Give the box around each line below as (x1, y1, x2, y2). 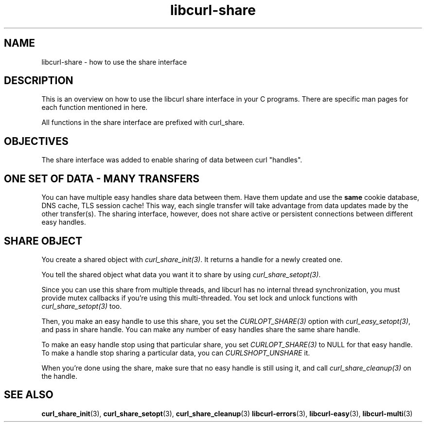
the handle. (41, 372, 77, 380)
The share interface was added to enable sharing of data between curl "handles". (41, 156, 302, 164)
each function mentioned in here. (41, 103, 148, 112)
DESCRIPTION (4, 74, 73, 87)
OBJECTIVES (4, 135, 69, 147)
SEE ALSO (4, 389, 53, 401)
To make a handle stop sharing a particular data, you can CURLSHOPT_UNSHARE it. (41, 348, 310, 357)
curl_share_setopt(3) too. (41, 302, 122, 310)
